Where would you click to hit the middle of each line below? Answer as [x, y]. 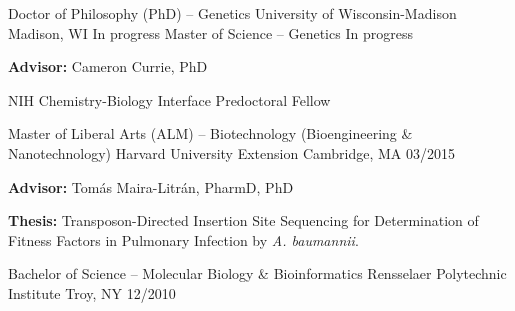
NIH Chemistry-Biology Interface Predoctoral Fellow [169, 99]
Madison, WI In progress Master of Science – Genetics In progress [210, 32]
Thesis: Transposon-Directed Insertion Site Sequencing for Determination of [243, 220]
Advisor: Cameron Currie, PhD [108, 66]
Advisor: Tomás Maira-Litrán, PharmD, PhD [151, 186]
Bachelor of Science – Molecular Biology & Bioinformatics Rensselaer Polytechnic [257, 273]
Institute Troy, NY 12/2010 [92, 292]
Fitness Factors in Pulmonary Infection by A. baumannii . [183, 239]
